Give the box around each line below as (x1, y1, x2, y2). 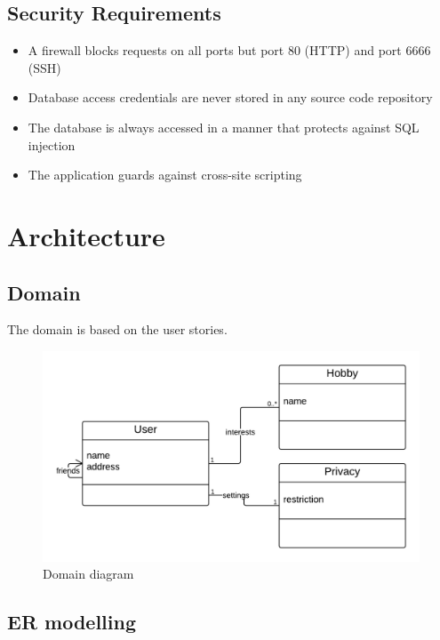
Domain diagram (43, 564, 134, 583)
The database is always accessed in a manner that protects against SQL (28, 117, 420, 136)
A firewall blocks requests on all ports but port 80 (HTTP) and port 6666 (28, 41, 431, 60)
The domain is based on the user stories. (7, 320, 228, 339)
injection (28, 135, 76, 154)
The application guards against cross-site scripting (28, 165, 302, 184)
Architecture (7, 217, 165, 253)
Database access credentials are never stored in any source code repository (28, 88, 433, 107)
